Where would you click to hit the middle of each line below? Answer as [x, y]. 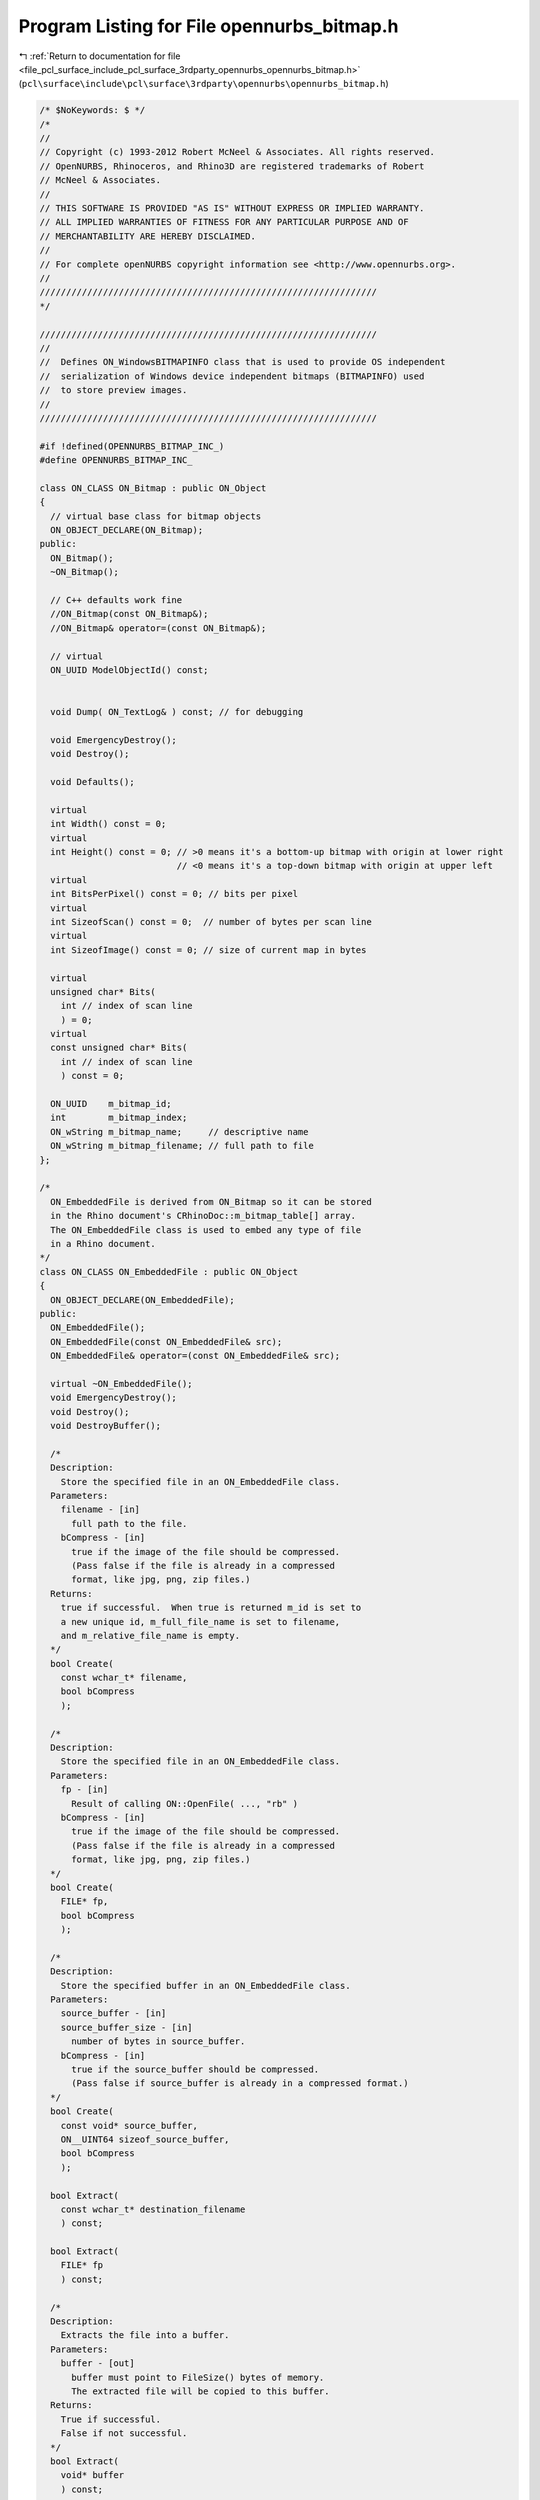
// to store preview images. [113, 390]
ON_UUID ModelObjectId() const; [129, 669]
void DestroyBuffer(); [106, 1426]
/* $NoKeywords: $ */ [92, 110]
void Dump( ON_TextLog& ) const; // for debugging [177, 712]
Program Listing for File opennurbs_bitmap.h [208, 26]
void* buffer [92, 2475]
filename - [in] [100, 1509]
